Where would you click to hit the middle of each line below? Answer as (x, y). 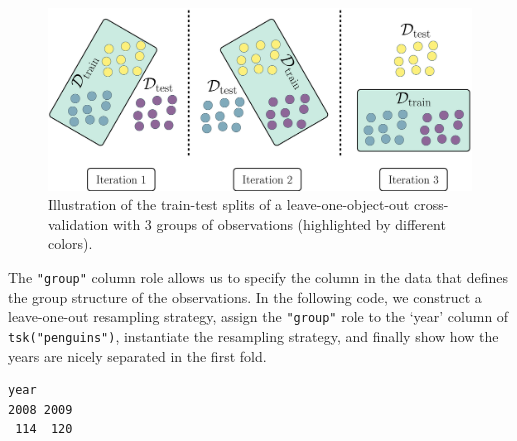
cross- (431, 204)
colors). (70, 243)
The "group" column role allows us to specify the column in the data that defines (258, 276)
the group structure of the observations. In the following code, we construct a (245, 296)
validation (78, 223)
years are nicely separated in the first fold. (137, 355)
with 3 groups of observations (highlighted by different (279, 223)
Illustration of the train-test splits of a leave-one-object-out (229, 204)
